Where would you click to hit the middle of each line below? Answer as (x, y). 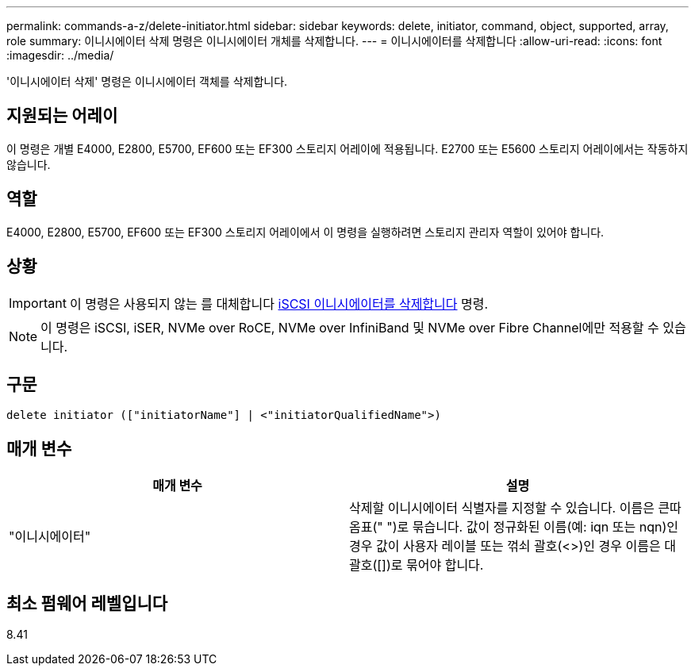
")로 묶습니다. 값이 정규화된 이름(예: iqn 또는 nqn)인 (532, 527)
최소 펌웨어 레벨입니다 (87, 603)
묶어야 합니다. (445, 565)
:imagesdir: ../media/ (60, 55)
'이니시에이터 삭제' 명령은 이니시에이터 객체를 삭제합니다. (147, 81)
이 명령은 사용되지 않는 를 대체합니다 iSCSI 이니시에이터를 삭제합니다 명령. (279, 303)
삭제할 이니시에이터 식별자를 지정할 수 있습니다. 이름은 (502, 508)
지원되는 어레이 (62, 116)
